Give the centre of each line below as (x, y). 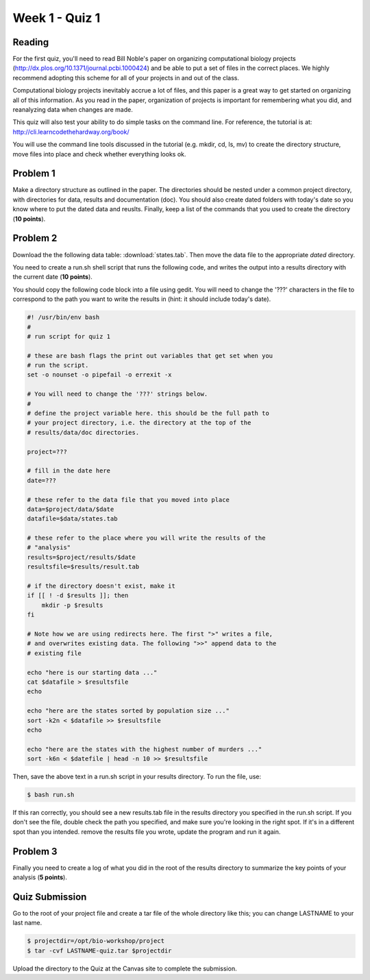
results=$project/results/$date (82, 557)
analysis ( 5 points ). (40, 877)
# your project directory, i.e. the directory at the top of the (139, 423)
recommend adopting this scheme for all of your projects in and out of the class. (126, 77)
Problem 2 (35, 238)
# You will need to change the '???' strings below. (118, 394)
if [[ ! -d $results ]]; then (78, 596)
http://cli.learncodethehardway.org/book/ (71, 132)
